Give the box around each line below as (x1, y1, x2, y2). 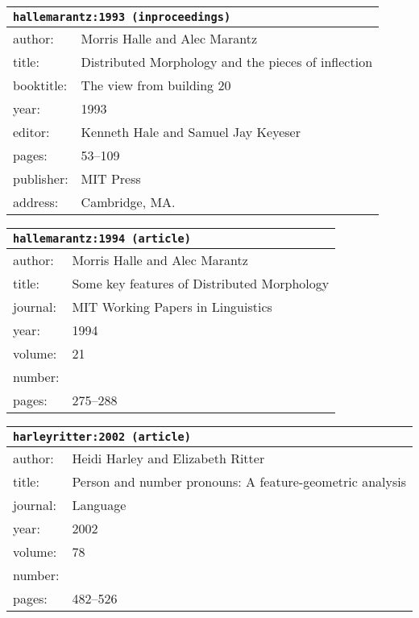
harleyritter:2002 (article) (13, 430, 191, 443)
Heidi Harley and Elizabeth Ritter (72, 449, 265, 467)
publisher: (13, 169, 68, 188)
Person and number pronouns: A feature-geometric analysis (72, 472, 406, 491)
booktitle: (13, 76, 68, 94)
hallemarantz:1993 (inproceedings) (13, 10, 231, 23)
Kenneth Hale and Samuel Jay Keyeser (81, 122, 301, 141)
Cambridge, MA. (81, 193, 176, 211)
